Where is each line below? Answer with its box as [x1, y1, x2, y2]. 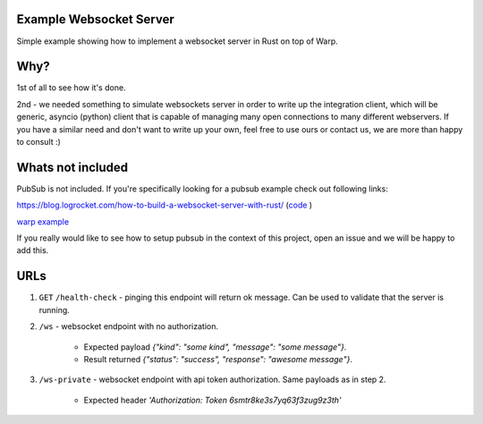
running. [38, 304, 71, 315]
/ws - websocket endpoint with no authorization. [38, 321, 219, 332]
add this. [16, 245, 49, 256]
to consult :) [16, 136, 62, 147]
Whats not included [16, 159, 129, 174]
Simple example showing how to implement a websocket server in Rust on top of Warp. [16, 36, 339, 47]
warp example [16, 216, 70, 227]
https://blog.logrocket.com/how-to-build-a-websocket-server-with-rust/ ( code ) [16, 199, 313, 210]
